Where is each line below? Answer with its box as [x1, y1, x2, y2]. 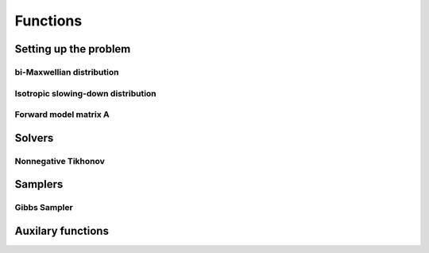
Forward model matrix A [14, 109, 110, 120]
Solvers [14, 131, 54, 145]
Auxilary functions [14, 224, 109, 238]
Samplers [14, 177, 64, 191]
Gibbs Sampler [14, 202, 73, 213]
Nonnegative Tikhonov [14, 155, 105, 166]
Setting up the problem [14, 42, 131, 56]
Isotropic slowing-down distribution [14, 88, 157, 99]
